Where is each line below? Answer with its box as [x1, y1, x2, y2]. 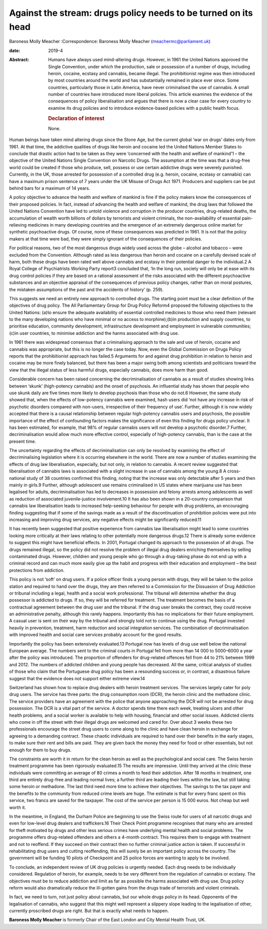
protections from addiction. [9, 567, 65, 573]
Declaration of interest [48, 115, 105, 122]
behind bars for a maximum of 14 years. [9, 186, 90, 191]
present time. [9, 438, 37, 444]
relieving [9, 222, 27, 228]
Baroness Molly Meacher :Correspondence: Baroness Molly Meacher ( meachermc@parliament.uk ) [9, 39, 211, 45]
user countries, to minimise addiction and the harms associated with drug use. [19, 330, 179, 336]
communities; [223, 323, 251, 329]
